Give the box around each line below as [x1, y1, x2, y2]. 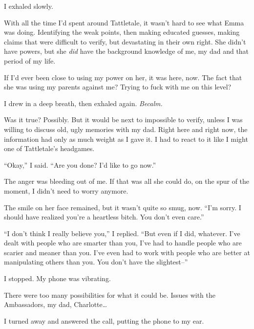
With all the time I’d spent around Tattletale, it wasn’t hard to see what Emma [4, 17, 244, 27]
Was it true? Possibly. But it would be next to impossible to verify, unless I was [4, 114, 243, 125]
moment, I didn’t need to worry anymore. [4, 185, 128, 196]
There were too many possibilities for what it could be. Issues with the [4, 289, 215, 300]
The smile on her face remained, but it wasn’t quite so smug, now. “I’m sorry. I [4, 202, 241, 212]
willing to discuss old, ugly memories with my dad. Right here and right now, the [4, 124, 248, 134]
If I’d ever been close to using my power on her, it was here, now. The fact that [4, 72, 242, 82]
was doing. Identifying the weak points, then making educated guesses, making [4, 27, 240, 37]
